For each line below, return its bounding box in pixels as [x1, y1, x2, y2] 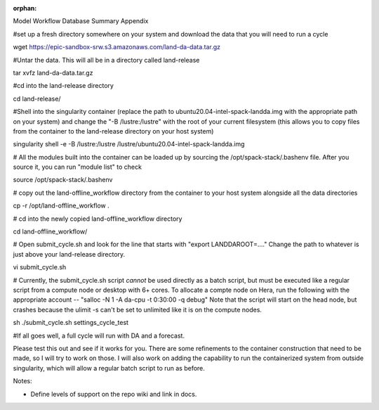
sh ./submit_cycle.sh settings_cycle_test [13, 319, 129, 327]
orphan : [13, 4, 37, 12]
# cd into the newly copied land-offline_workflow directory [13, 214, 182, 223]
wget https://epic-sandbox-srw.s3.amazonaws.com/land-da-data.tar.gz [13, 43, 221, 51]
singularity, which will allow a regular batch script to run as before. [13, 364, 205, 372]
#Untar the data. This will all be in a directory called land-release [13, 56, 200, 64]
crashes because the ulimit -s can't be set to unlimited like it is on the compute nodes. [13, 305, 262, 314]
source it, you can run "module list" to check [13, 162, 142, 172]
